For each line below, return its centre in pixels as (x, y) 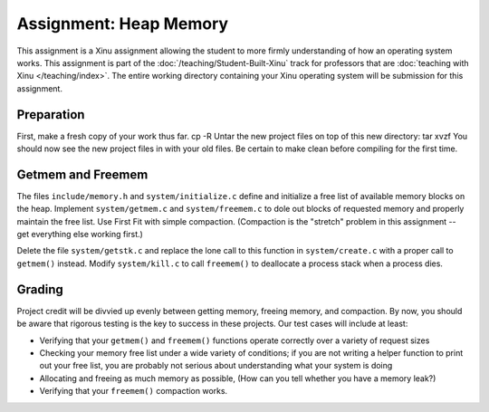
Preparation (51, 115)
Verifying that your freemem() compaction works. (134, 391)
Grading (40, 289)
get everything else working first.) (80, 235)
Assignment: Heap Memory (123, 24)
